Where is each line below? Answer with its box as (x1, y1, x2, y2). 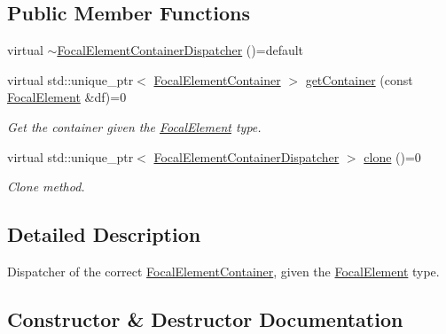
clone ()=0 (364, 147, 421, 166)
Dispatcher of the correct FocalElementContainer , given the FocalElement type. (7, 261, 440, 280)
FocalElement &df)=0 (7, 88, 127, 106)
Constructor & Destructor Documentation (7, 305, 403, 332)
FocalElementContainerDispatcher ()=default (57, 41, 304, 59)
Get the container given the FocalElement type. (7, 117, 262, 136)
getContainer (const (305, 70, 413, 89)
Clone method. (7, 177, 85, 196)
